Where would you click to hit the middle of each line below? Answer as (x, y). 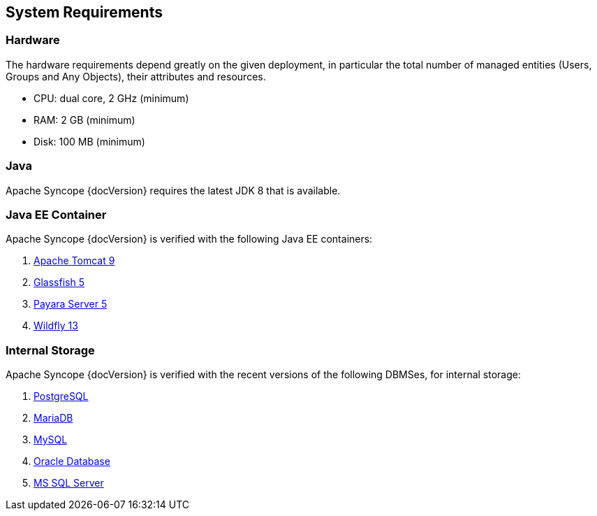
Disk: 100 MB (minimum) (89, 141)
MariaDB (53, 418)
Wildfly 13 (56, 326)
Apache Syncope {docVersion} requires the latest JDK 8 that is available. (173, 190)
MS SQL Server (69, 483)
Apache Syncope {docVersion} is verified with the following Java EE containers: (189, 239)
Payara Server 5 (71, 304)
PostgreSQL (61, 396)
